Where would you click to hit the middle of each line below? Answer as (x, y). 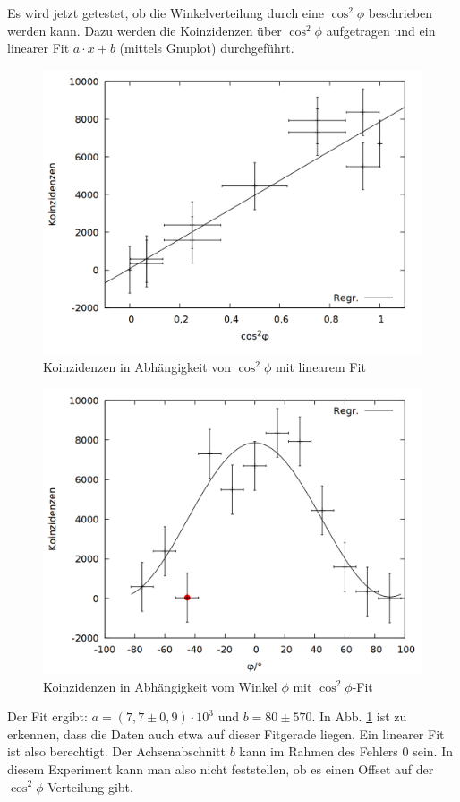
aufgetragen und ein (381, 30)
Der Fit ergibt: (47, 716)
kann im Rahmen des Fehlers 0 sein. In (346, 751)
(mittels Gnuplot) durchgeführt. (207, 48)
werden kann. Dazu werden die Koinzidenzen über (145, 30)
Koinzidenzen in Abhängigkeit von (137, 367)
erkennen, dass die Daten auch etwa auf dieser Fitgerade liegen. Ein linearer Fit (226, 733)
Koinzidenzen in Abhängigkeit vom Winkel (160, 686)
